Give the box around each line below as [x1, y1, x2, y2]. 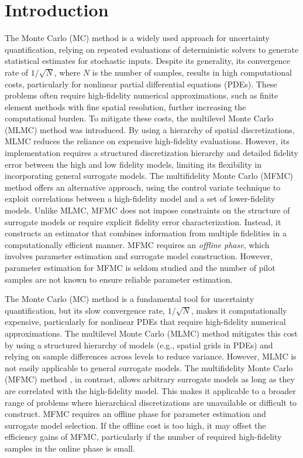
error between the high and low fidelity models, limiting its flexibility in [5, 158, 261, 170]
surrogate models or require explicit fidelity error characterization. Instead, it [5, 215, 281, 228]
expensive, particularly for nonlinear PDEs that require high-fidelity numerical [5, 315, 286, 328]
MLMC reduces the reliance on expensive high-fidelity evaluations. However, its [5, 135, 290, 147]
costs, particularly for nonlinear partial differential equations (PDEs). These [5, 77, 277, 90]
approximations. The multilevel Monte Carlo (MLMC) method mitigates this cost [5, 327, 298, 339]
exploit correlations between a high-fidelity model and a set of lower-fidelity [5, 192, 276, 205]
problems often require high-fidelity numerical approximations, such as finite [5, 89, 278, 101]
